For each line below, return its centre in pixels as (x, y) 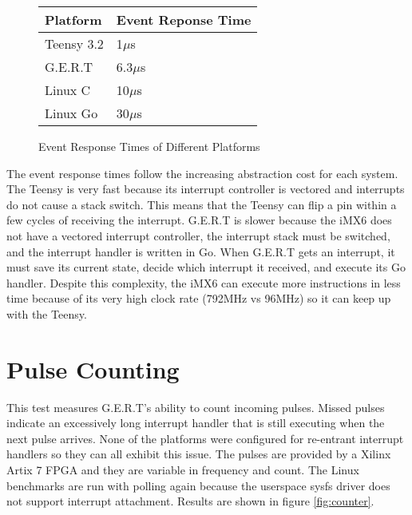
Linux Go (71, 113)
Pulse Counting (93, 368)
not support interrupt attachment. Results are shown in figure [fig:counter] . (190, 501)
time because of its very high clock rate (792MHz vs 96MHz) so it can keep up (199, 298)
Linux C (68, 90)
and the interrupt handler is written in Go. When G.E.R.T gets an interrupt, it (201, 251)
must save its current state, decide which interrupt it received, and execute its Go (206, 267)
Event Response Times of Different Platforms (149, 146)
